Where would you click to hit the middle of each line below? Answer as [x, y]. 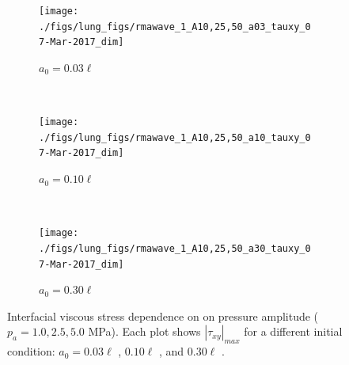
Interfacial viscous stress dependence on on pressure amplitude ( [163, 316]
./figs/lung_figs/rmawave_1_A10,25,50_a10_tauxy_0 [175, 137]
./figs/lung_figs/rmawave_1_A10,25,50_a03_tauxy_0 [175, 27]
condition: [31, 351]
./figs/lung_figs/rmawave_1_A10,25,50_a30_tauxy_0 [175, 248]
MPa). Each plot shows [144, 331]
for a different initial [293, 331]
